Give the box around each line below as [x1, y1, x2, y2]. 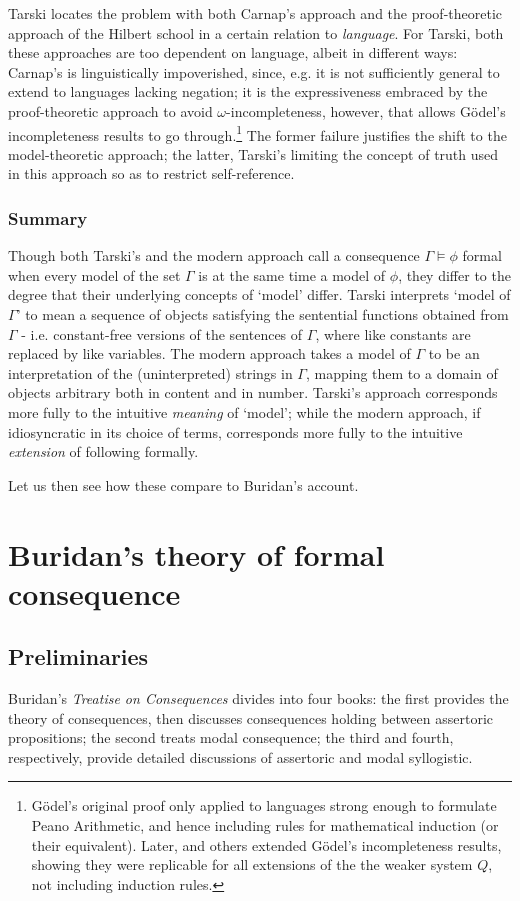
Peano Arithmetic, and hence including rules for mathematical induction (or [31, 815, 499, 836]
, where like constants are [315, 323, 471, 344]
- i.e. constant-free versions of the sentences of [21, 323, 303, 344]
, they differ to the [398, 264, 511, 285]
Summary [8, 205, 88, 230]
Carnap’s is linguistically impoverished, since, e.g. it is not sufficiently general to [8, 61, 500, 82]
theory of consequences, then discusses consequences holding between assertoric [8, 707, 493, 728]
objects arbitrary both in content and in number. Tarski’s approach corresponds [8, 382, 498, 403]
